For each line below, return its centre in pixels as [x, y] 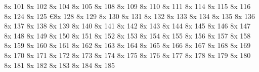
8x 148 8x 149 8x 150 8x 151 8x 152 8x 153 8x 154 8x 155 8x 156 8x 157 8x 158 [127, 35]
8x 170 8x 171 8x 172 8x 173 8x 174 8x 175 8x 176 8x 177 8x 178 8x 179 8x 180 [127, 55]
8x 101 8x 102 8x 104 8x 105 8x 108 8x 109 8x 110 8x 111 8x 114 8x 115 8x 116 [127, 6]
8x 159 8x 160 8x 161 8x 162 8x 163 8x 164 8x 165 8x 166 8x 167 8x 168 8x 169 [127, 45]
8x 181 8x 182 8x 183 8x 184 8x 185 [59, 65]
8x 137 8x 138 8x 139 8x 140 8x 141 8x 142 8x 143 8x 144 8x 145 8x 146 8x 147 [127, 26]
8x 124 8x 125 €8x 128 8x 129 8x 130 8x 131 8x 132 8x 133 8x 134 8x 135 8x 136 [129, 16]
